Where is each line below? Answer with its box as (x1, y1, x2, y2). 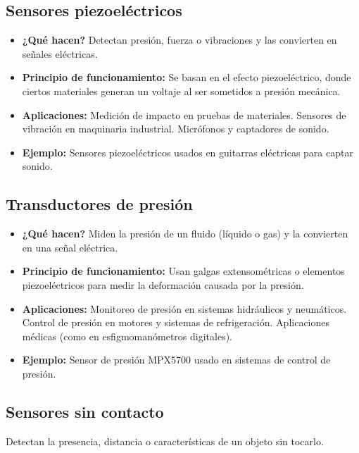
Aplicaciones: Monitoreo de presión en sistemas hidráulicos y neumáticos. (22, 301, 347, 316)
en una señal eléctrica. (22, 240, 118, 254)
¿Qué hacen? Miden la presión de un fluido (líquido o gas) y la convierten (22, 226, 348, 241)
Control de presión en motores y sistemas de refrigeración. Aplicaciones (22, 315, 330, 330)
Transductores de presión (6, 193, 193, 215)
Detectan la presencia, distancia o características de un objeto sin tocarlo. (6, 433, 324, 448)
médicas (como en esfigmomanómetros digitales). (22, 328, 232, 343)
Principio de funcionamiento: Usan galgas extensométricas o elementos (22, 263, 345, 278)
